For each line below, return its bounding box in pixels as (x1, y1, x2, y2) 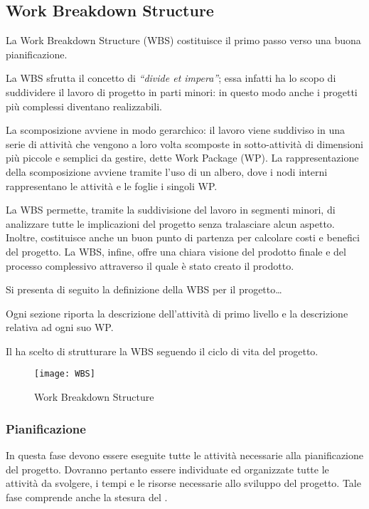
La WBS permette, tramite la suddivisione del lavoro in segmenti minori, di (6, 202, 336, 217)
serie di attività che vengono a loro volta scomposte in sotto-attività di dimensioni (6, 136, 363, 151)
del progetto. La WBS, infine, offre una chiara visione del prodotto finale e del (6, 243, 346, 258)
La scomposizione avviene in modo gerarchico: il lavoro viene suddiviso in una (6, 122, 346, 137)
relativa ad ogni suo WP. (6, 320, 114, 335)
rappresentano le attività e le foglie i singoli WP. (6, 178, 218, 193)
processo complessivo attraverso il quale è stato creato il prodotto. (6, 258, 294, 273)
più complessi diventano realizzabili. (6, 98, 162, 113)
